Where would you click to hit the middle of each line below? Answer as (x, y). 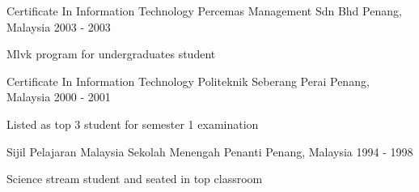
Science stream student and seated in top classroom (135, 179)
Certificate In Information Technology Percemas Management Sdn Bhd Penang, (204, 11)
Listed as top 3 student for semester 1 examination (133, 124)
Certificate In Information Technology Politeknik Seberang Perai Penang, (188, 81)
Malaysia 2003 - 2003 (59, 26)
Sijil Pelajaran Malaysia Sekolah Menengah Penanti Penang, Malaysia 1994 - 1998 (210, 151)
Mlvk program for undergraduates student (111, 54)
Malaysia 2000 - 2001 (59, 97)
